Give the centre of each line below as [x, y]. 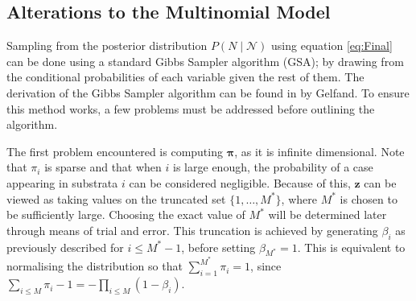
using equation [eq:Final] [332, 45]
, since [266, 266]
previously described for [65, 247]
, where [299, 198]
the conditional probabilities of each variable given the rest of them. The [185, 77]
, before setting [218, 247]
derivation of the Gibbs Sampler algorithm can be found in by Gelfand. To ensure [208, 92]
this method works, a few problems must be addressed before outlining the [191, 108]
